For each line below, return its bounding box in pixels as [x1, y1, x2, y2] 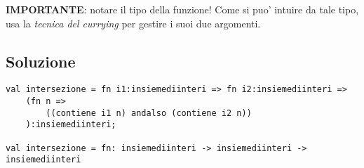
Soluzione [6, 50, 76, 72]
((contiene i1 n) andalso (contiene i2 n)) [46, 108, 252, 118]
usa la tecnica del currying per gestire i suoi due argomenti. [6, 15, 261, 30]
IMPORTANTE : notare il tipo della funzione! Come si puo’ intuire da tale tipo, [6, 2, 359, 16]
